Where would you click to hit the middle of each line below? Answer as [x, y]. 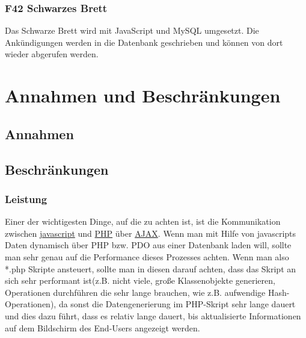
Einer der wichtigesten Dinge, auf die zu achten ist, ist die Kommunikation [143, 221]
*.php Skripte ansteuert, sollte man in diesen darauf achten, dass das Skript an [151, 268]
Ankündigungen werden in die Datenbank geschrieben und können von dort [144, 42]
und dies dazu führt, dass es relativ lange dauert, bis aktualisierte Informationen [153, 315]
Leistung [26, 199]
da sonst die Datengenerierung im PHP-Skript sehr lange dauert [177, 304]
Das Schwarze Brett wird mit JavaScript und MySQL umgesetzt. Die [132, 30]
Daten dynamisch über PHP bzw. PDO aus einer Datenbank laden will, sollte [148, 245]
